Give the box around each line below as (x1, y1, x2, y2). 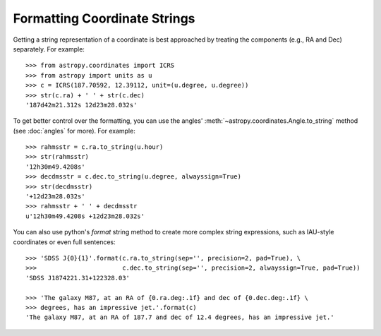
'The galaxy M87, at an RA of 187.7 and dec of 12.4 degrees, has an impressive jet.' (25, 313, 334, 321)
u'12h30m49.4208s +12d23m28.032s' (25, 212, 145, 220)
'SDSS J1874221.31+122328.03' (25, 274, 131, 282)
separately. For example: (13, 44, 85, 53)
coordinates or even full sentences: (13, 237, 116, 246)
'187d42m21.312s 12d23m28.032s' (25, 101, 138, 109)
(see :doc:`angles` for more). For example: (13, 126, 135, 135)
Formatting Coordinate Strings (13, 11, 195, 26)
